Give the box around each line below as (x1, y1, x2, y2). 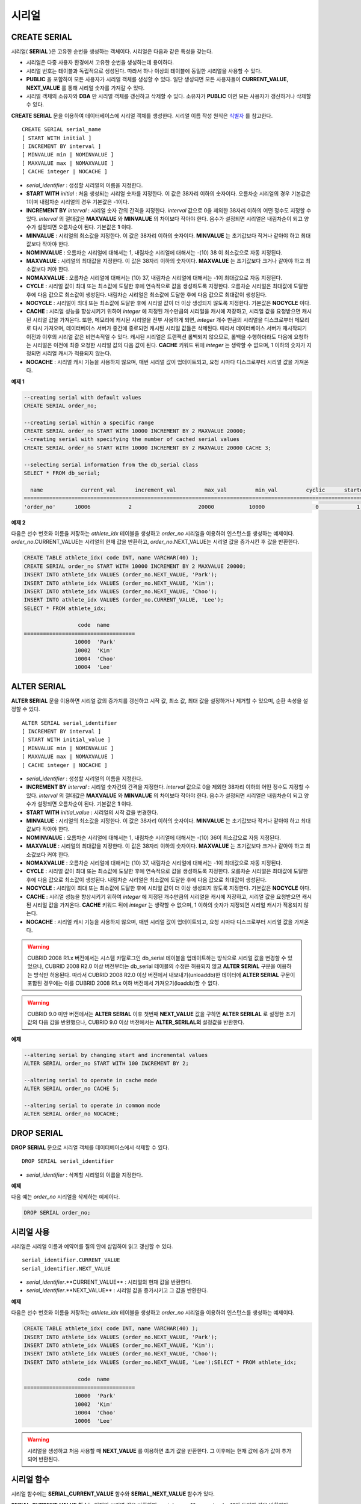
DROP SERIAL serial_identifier (22, 1158, 114, 1165)
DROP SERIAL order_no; (23, 1209, 91, 1216)
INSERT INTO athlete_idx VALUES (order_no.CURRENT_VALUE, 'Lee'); (23, 596, 224, 603)
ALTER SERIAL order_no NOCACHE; (23, 1111, 120, 1117)
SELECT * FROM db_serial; (23, 470, 100, 476)
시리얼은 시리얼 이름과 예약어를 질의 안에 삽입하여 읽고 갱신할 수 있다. (11, 1242, 173, 1250)
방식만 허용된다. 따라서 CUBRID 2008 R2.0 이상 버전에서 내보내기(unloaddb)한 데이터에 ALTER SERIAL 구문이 (33, 971, 295, 978)
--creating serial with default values (23, 394, 141, 401)
